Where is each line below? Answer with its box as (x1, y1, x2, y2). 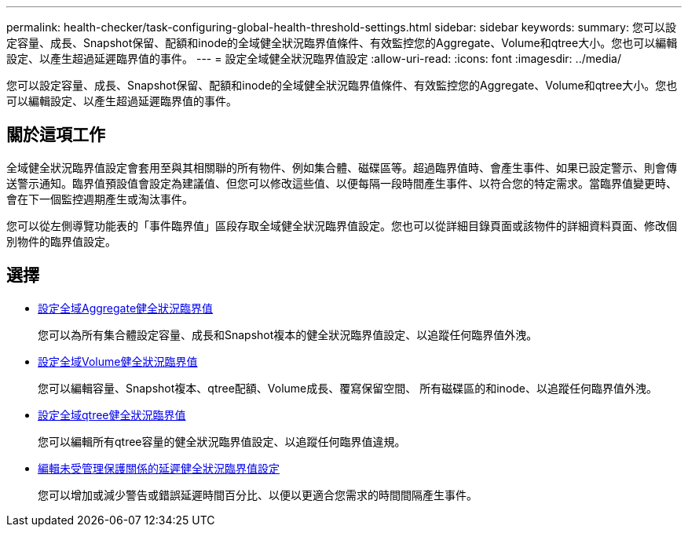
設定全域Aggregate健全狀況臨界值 (38, 301, 214, 315)
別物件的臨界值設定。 (6, 234, 116, 248)
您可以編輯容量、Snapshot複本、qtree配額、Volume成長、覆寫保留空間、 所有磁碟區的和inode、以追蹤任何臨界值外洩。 (38, 381, 658, 395)
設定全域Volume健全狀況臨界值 (38, 354, 198, 368)
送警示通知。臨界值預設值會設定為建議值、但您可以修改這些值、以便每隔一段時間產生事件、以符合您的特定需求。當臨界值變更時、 (6, 176, 677, 190)
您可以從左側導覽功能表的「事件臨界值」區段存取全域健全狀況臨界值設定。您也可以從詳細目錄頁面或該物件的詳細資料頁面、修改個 (6, 218, 677, 232)
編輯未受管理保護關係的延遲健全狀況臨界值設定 (38, 461, 280, 475)
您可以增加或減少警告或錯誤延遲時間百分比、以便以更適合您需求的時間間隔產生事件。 (38, 487, 478, 502)
